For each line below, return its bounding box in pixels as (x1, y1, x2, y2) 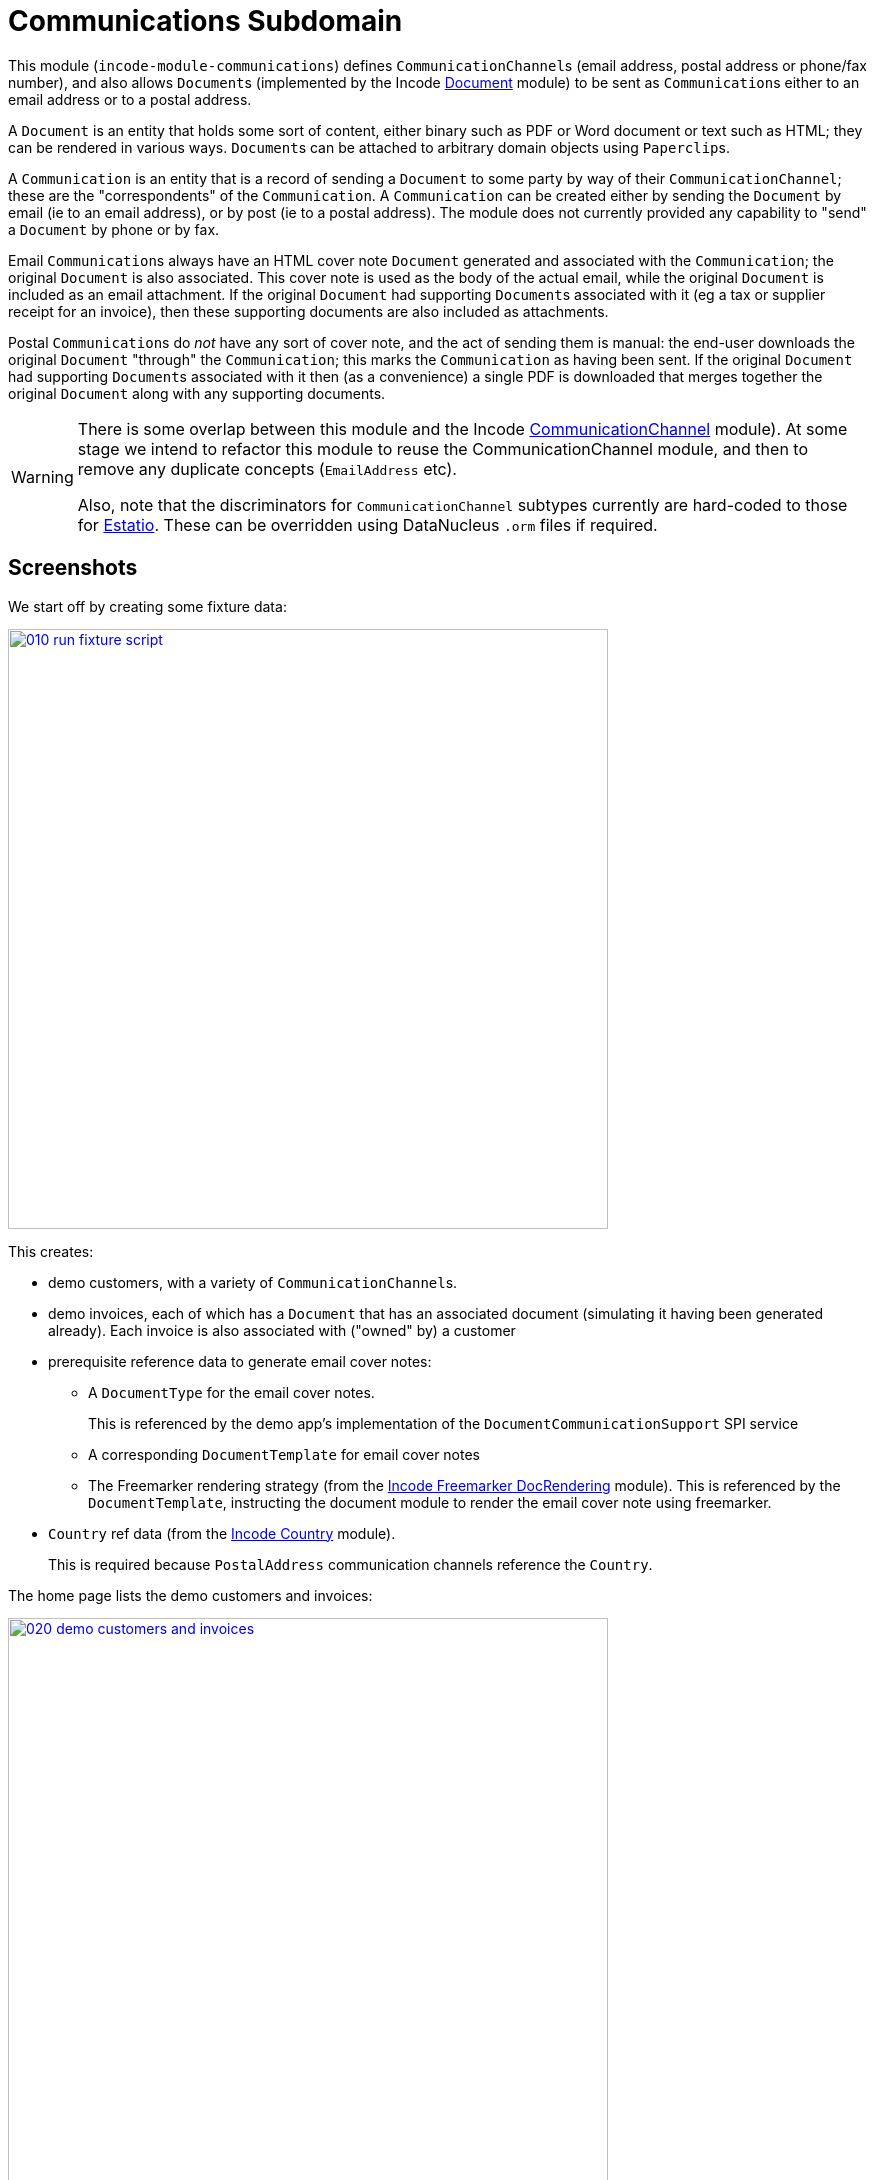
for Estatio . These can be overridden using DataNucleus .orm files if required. (77, 514, 658, 535)
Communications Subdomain (8, 4, 403, 38)
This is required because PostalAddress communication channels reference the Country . (48, 1555, 653, 1573)
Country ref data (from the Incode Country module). (48, 1524, 396, 1542)
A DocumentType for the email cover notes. (88, 1383, 375, 1401)
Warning (11, 466, 74, 487)
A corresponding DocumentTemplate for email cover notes (88, 1445, 480, 1463)
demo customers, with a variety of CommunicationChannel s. (48, 1273, 458, 1291)
